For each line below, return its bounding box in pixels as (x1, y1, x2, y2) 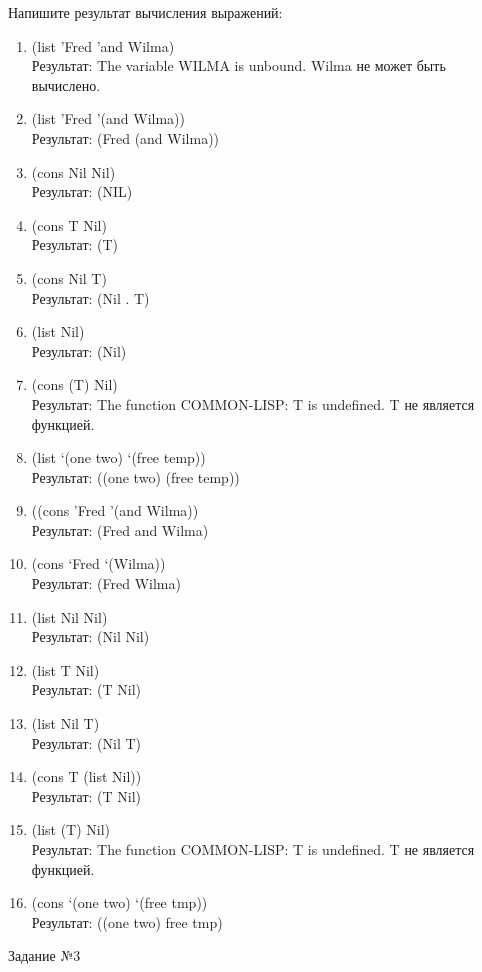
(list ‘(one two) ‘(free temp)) (31, 447, 206, 468)
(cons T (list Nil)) (31, 766, 142, 787)
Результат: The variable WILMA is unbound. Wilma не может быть (31, 55, 446, 76)
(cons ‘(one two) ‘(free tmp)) (31, 892, 208, 913)
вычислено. (31, 74, 101, 95)
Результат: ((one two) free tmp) (31, 911, 223, 932)
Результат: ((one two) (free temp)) (31, 466, 240, 487)
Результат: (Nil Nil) (31, 626, 150, 647)
